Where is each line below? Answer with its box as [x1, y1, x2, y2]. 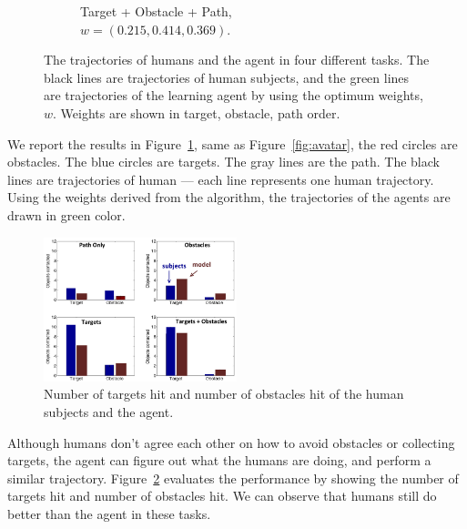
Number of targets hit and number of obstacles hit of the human [44, 384, 404, 403]
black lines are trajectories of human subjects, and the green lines [44, 67, 410, 86]
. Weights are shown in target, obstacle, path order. [53, 103, 340, 122]
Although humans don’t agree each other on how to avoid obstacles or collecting [7, 432, 455, 452]
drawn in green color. [7, 205, 126, 224]
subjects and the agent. [44, 402, 174, 422]
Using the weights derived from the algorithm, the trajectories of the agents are [7, 188, 451, 207]
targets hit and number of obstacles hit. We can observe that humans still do [7, 486, 437, 505]
